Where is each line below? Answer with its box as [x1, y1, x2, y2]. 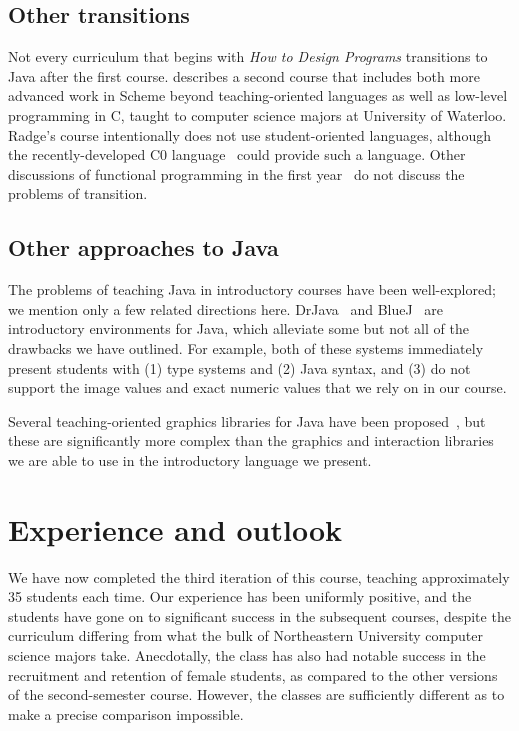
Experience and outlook [8, 508, 343, 549]
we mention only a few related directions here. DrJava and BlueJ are [8, 298, 444, 319]
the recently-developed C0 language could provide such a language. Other [8, 144, 466, 165]
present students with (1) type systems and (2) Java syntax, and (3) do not [8, 357, 471, 378]
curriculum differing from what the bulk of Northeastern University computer [8, 625, 483, 646]
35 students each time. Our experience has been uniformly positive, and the [8, 586, 472, 607]
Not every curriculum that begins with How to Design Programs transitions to [8, 46, 488, 67]
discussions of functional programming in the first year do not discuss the [8, 163, 465, 184]
